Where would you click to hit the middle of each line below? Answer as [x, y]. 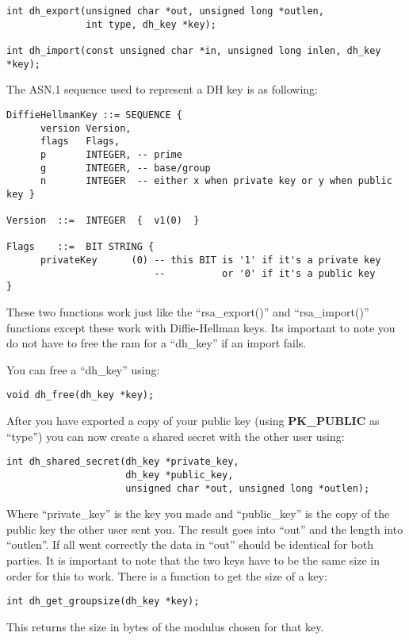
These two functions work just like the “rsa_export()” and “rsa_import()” [188, 312]
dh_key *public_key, [180, 475]
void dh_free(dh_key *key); [80, 395]
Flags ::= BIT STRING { [80, 247]
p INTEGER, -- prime [111, 154]
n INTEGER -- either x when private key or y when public [216, 181]
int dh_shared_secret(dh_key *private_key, [123, 462]
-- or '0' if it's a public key [265, 273]
